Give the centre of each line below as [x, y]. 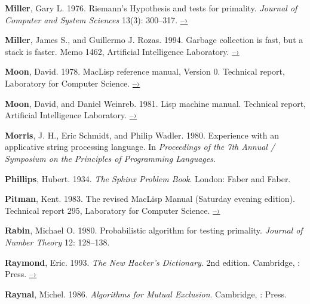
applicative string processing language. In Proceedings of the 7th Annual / [140, 147]
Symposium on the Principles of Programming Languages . [110, 158]
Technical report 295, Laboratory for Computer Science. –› [113, 210]
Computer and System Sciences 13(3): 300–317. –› [96, 19]
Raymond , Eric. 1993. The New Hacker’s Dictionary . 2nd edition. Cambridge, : [153, 262]
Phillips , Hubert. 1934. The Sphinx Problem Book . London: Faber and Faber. [148, 178]
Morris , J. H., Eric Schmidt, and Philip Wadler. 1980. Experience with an [142, 135]
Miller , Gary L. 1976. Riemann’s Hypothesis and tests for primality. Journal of [151, 8]
